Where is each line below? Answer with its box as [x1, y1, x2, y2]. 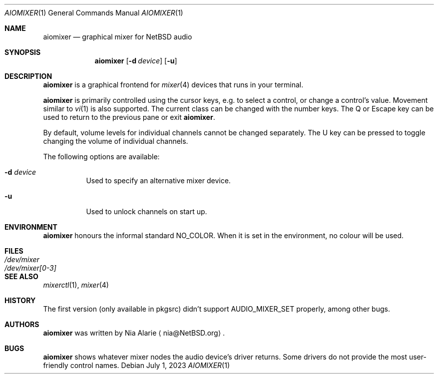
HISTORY [4, 296, 36, 305]
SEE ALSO [4, 272, 38, 281]
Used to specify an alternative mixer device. [86, 176, 231, 185]
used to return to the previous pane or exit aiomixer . [43, 113, 215, 121]
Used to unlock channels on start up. [86, 207, 207, 216]
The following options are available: [43, 152, 160, 161]
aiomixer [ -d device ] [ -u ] [94, 56, 177, 65]
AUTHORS [4, 320, 39, 329]
